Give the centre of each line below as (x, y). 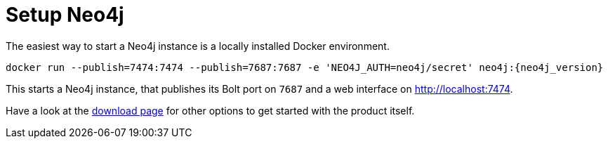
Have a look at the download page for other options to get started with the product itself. (210, 110)
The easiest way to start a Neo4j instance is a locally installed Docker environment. (198, 46)
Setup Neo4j (65, 15)
